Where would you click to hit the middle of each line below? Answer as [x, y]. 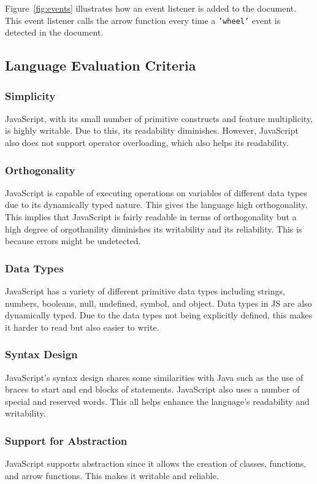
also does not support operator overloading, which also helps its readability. [147, 143]
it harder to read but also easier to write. [82, 327]
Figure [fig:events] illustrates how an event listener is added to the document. [151, 8]
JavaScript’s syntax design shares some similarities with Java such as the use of [154, 377]
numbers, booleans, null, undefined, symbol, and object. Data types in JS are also [158, 303]
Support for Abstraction [66, 440]
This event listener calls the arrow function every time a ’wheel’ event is [143, 20]
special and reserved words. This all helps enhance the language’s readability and [157, 401]
